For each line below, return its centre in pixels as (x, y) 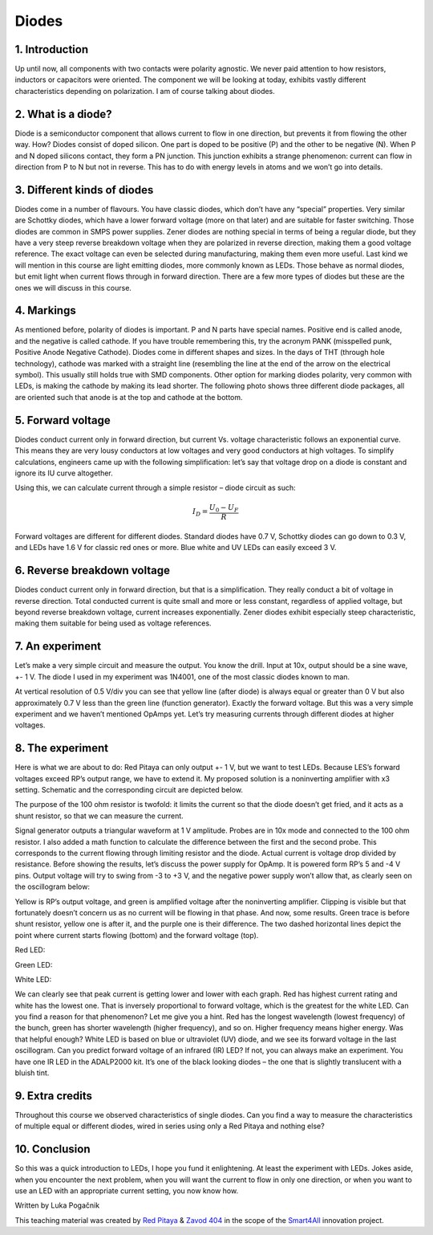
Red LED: (30, 950)
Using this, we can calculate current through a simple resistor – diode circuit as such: (155, 488)
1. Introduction (51, 49)
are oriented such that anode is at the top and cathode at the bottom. (129, 397)
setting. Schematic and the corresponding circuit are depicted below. (129, 790)
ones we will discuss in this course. (73, 287)
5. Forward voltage (63, 420)
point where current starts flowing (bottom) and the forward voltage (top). (137, 935)
